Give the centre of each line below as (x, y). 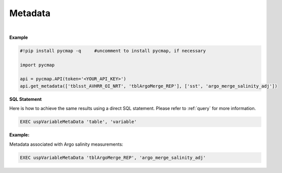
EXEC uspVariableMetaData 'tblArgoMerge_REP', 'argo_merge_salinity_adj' (113, 157)
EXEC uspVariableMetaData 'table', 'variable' (78, 122)
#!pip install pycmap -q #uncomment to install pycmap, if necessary (113, 51)
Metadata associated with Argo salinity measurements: (66, 144)
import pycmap (37, 65)
